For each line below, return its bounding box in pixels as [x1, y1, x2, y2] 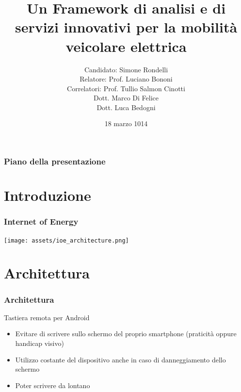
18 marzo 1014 [104, 118, 148, 129]
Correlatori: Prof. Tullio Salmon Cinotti [67, 83, 185, 93]
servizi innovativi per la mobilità [15, 17, 238, 37]
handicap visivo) [15, 338, 64, 348]
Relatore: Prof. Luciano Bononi [80, 74, 173, 84]
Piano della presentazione [4, 155, 106, 167]
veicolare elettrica [65, 36, 187, 56]
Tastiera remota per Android [4, 312, 90, 322]
